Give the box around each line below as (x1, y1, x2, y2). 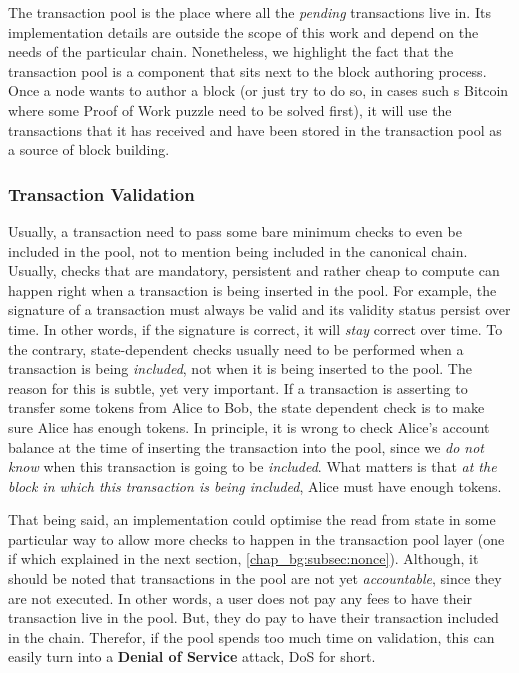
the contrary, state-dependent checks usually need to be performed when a (8, 338, 464, 359)
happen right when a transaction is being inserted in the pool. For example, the (8, 279, 497, 300)
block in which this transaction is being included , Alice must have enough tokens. (8, 475, 502, 496)
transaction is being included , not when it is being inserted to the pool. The (8, 358, 472, 379)
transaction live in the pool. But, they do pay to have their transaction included (8, 607, 499, 628)
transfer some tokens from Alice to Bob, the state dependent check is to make (8, 397, 485, 418)
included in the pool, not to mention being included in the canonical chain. (8, 240, 468, 261)
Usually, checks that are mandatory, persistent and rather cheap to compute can (8, 260, 500, 281)
